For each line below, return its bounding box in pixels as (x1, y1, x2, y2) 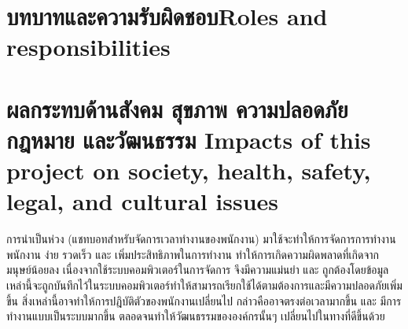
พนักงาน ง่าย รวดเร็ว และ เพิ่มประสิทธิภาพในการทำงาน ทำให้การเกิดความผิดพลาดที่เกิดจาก (6, 246, 380, 262)
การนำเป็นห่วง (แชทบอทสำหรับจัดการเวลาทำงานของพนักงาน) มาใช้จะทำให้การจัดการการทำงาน (6, 231, 396, 247)
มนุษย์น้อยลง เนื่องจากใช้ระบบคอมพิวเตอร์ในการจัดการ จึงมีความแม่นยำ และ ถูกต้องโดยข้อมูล (6, 261, 389, 278)
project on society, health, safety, (6, 154, 371, 187)
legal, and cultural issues (6, 185, 279, 217)
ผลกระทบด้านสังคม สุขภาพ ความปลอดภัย (6, 92, 348, 124)
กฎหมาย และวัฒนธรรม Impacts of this (6, 123, 371, 155)
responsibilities (6, 31, 171, 63)
